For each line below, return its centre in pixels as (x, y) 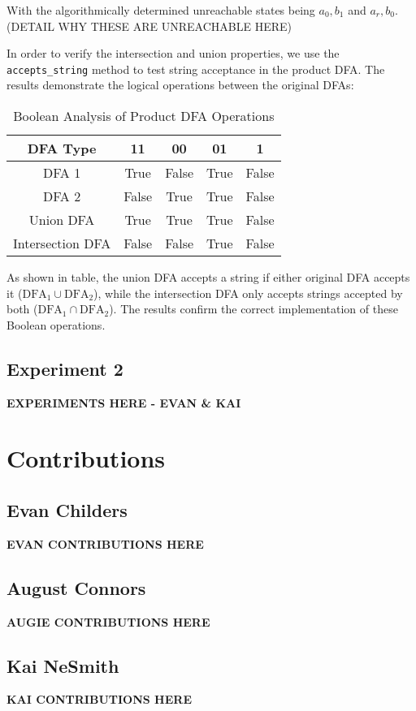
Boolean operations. (56, 324)
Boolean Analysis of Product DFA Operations (144, 116)
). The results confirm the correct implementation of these (253, 309)
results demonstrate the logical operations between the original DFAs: (180, 85)
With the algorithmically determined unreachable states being (161, 10)
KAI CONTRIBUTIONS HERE (99, 699)
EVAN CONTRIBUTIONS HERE (105, 543)
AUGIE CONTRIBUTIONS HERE (108, 621)
